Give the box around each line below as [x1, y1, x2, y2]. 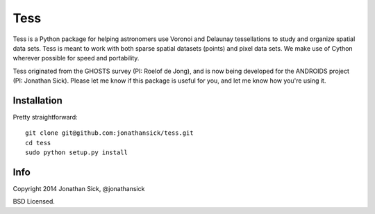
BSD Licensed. [12, 197, 56, 206]
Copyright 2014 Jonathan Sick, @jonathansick [12, 185, 145, 193]
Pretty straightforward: [12, 113, 78, 122]
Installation [12, 94, 62, 106]
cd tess [25, 139, 51, 147]
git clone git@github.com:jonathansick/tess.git [25, 129, 194, 137]
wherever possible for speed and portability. [12, 54, 140, 63]
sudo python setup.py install [25, 149, 128, 156]
